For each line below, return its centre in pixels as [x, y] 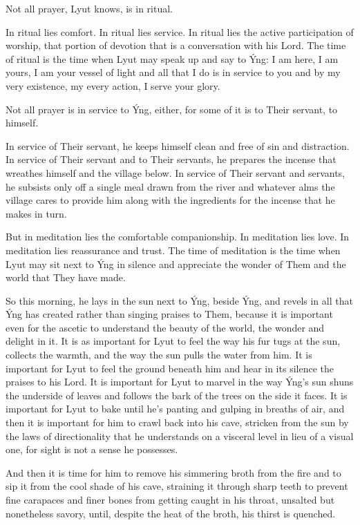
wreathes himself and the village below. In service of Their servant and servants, [176, 172]
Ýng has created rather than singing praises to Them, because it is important [169, 314]
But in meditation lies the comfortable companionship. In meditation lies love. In [178, 237]
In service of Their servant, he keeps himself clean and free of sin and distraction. [178, 145]
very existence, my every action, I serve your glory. [113, 85]
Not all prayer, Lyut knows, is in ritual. [89, 8]
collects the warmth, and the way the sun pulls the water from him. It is [159, 355]
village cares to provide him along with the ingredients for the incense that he [170, 200]
